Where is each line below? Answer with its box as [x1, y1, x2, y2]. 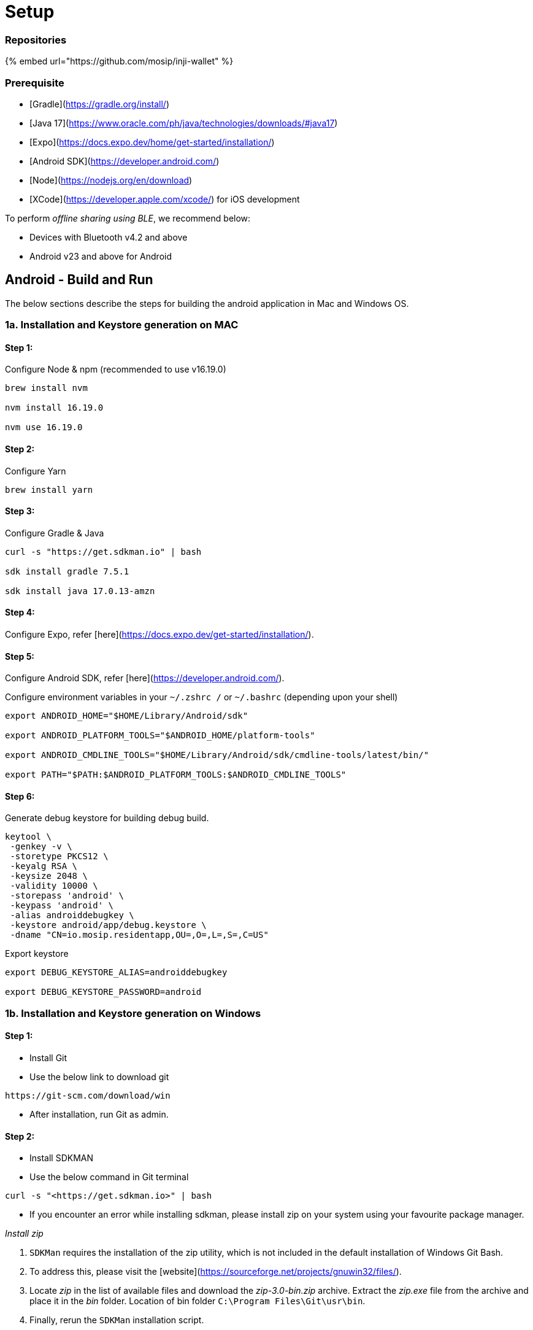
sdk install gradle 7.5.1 [5, 566, 129, 576]
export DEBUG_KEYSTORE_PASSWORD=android [5, 987, 202, 997]
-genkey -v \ [10, 841, 72, 852]
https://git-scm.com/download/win [5, 1091, 171, 1100]
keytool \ [5, 832, 52, 842]
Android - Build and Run [5, 272, 153, 288]
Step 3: [5, 506, 35, 517]
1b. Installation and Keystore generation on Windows [5, 1007, 261, 1019]
